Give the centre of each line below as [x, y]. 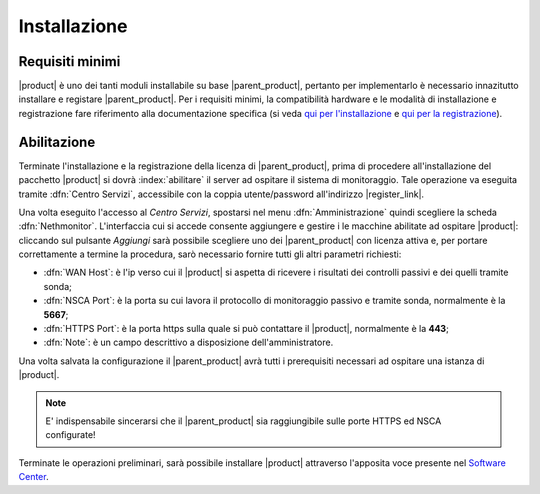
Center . [33, 477]
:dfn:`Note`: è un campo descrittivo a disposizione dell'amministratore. [188, 342]
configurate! [70, 435]
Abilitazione [57, 141]
